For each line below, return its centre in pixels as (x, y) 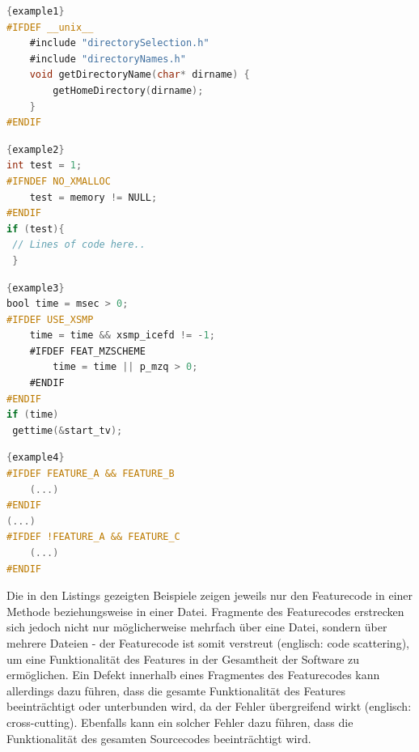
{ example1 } (36, 11)
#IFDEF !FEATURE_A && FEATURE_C (93, 537)
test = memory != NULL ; (93, 197)
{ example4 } (36, 458)
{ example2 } (36, 149)
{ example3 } (36, 288)
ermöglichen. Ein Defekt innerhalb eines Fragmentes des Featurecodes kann (193, 675)
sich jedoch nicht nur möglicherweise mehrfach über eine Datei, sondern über (197, 627)
